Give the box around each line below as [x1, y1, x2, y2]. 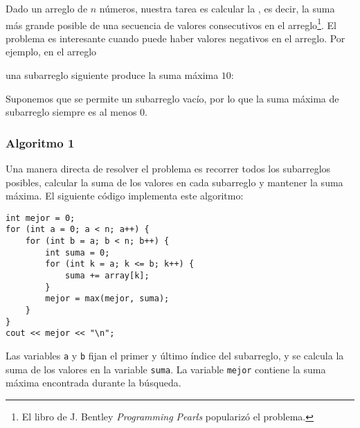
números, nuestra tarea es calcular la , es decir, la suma [99, 1, 335, 15]
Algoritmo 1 [6, 134, 75, 151]
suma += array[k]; [64, 271, 150, 281]
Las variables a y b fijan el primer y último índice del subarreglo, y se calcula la [6, 348, 344, 363]
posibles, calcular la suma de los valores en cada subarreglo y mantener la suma [6, 175, 343, 189]
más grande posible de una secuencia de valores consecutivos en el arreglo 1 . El [6, 15, 336, 32]
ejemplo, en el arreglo [6, 44, 97, 59]
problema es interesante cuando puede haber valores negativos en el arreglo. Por [6, 30, 345, 45]
